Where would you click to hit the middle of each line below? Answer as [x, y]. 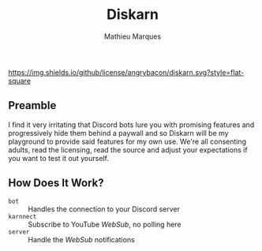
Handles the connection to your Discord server [104, 209]
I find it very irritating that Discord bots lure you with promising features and [131, 125]
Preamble [32, 105]
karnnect [22, 216]
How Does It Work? [56, 183]
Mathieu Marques [133, 36]
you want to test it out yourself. [58, 158]
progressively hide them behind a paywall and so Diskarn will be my [118, 133]
